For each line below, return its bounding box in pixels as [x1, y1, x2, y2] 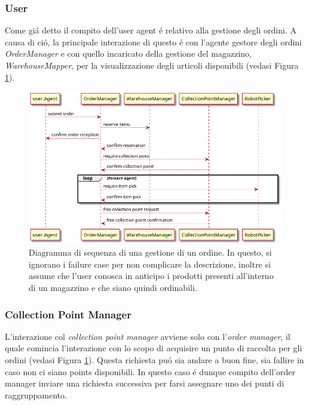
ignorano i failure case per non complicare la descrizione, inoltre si [29, 257, 271, 270]
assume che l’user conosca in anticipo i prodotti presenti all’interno [29, 269, 274, 282]
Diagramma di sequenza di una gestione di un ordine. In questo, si [29, 246, 272, 259]
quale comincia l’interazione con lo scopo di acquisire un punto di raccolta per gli [5, 342, 302, 354]
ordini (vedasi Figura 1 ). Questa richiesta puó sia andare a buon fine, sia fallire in [5, 354, 304, 366]
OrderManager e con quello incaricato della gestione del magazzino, [5, 47, 252, 60]
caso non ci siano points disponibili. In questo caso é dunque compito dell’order [5, 365, 295, 378]
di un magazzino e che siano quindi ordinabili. [29, 281, 197, 294]
